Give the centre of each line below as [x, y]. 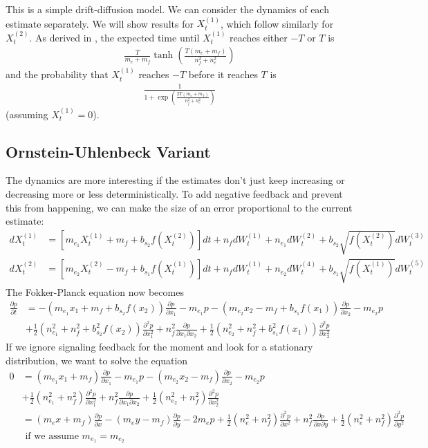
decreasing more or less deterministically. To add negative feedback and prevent [174, 193]
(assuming [27, 114]
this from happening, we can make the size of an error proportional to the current [179, 207]
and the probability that [57, 74]
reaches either [259, 37]
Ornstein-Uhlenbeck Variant [108, 151]
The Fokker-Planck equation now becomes [95, 291]
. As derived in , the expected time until [114, 37]
